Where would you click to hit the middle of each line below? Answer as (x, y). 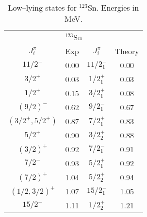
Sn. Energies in (113, 7)
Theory (127, 51)
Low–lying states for (42, 7)
